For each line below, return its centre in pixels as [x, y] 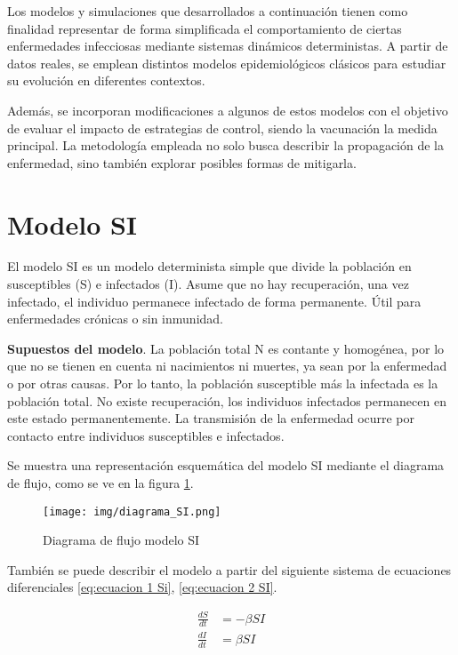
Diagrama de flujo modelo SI [121, 540]
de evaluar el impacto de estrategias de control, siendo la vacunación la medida [222, 128]
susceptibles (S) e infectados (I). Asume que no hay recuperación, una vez [208, 284]
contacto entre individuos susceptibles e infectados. [146, 435]
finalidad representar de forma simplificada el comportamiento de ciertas [205, 28]
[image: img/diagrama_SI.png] [132, 511]
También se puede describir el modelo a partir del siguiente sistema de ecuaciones [229, 569]
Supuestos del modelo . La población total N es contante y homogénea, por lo [226, 348]
